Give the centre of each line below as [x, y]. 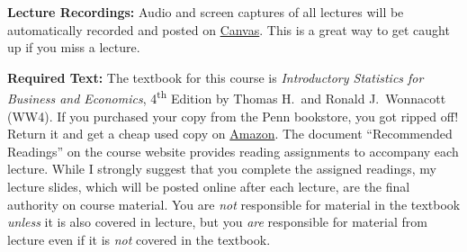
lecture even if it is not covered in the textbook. [139, 239]
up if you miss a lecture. [74, 47]
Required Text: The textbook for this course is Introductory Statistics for [216, 77]
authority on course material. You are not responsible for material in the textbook [234, 204]
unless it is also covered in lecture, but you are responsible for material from [217, 222]
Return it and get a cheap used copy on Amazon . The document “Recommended [230, 134]
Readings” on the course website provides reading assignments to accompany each [233, 151]
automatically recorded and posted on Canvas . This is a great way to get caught [229, 29]
